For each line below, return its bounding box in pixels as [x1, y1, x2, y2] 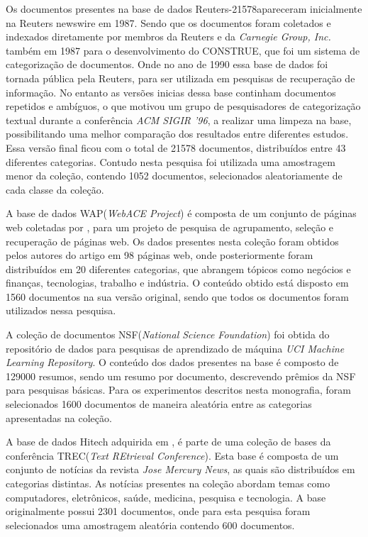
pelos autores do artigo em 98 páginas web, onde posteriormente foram [6, 248, 313, 262]
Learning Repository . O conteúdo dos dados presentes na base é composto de [6, 355, 339, 370]
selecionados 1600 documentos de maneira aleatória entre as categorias [6, 397, 312, 411]
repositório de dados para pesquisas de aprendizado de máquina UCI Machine [6, 341, 345, 355]
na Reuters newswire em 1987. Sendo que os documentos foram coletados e [6, 15, 331, 30]
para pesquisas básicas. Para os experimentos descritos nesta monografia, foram [6, 382, 351, 397]
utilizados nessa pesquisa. [6, 303, 116, 318]
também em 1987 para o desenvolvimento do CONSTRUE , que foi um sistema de [6, 43, 360, 57]
